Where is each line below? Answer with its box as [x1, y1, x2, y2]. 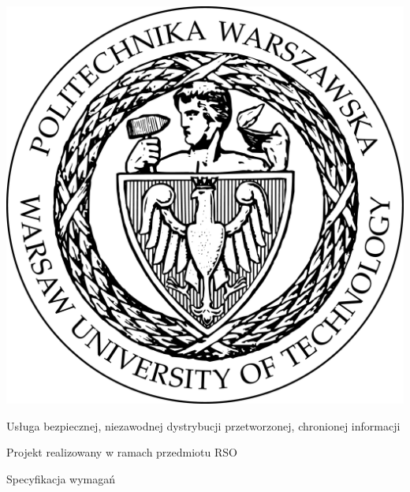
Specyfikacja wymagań [6, 470, 116, 486]
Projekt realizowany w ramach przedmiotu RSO [6, 444, 237, 460]
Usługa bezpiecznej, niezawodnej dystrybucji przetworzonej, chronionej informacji [6, 417, 401, 434]
